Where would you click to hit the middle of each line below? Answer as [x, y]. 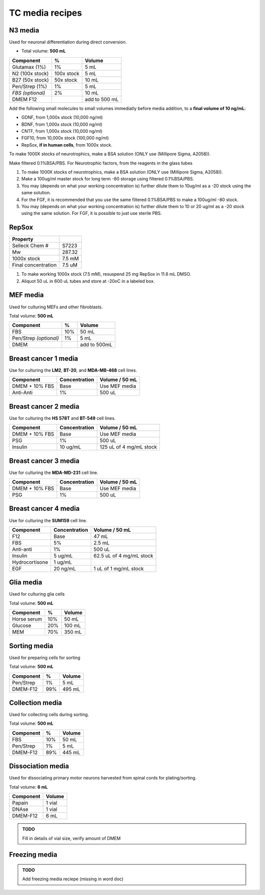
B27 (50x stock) [30, 80]
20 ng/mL [65, 568]
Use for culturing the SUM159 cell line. [48, 520]
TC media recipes [45, 13]
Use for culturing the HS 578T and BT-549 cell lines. [62, 418]
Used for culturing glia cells [37, 594]
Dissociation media [39, 766]
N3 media [24, 30]
